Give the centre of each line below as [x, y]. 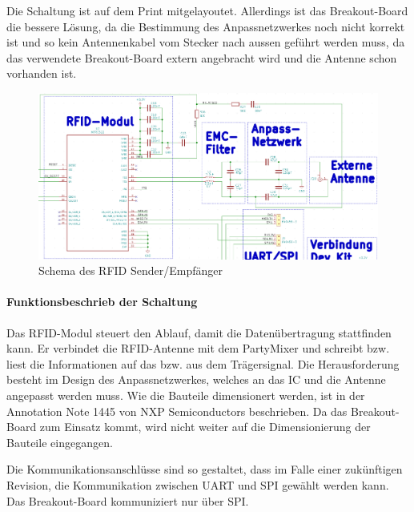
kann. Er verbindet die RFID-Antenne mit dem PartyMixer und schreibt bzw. [198, 348]
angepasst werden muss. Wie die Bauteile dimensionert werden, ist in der [186, 395]
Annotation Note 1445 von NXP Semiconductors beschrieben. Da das [177, 411]
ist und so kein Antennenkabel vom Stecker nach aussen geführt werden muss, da [206, 42]
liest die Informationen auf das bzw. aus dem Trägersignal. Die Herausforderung [203, 363]
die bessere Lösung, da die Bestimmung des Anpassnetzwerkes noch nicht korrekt [206, 26]
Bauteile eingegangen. [60, 442]
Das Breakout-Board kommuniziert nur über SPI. [128, 500]
